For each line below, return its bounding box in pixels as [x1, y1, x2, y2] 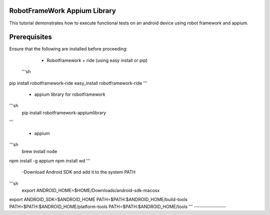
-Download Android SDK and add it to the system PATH [21, 169, 136, 175]
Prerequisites [9, 33, 52, 41]
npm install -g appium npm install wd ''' [9, 158, 90, 164]
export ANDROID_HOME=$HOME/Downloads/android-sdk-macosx [21, 187, 160, 193]
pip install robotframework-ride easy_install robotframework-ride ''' [9, 80, 147, 86]
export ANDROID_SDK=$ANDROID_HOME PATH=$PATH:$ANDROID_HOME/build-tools [9, 197, 187, 203]
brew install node [21, 149, 57, 155]
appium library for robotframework [34, 91, 105, 97]
